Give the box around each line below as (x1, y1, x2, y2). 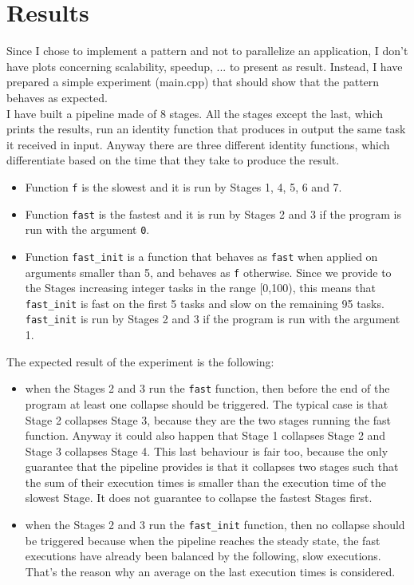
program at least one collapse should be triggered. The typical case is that (25, 395, 388, 412)
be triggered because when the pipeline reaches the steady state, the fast (25, 532, 380, 548)
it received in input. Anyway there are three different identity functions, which (6, 136, 390, 152)
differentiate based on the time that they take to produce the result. (6, 152, 340, 168)
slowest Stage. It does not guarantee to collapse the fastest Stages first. (25, 489, 373, 506)
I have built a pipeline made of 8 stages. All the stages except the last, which (6, 105, 384, 121)
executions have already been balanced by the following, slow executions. (25, 547, 381, 564)
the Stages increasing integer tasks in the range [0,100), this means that (25, 279, 377, 296)
